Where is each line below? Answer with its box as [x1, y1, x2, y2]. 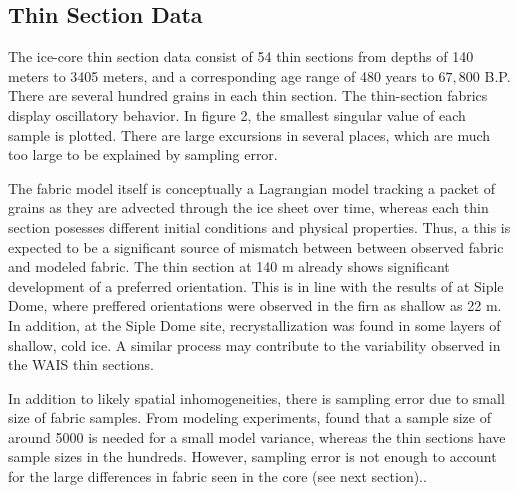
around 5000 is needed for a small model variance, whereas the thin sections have [8, 426, 506, 447]
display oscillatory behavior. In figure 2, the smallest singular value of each [8, 104, 466, 125]
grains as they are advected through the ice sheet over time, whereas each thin [8, 197, 489, 218]
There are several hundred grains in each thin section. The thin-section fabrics [8, 85, 488, 106]
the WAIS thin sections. [8, 354, 154, 375]
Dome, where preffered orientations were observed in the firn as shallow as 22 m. [8, 295, 502, 316]
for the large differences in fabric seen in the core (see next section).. [8, 466, 427, 487]
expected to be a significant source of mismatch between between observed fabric [8, 236, 504, 257]
